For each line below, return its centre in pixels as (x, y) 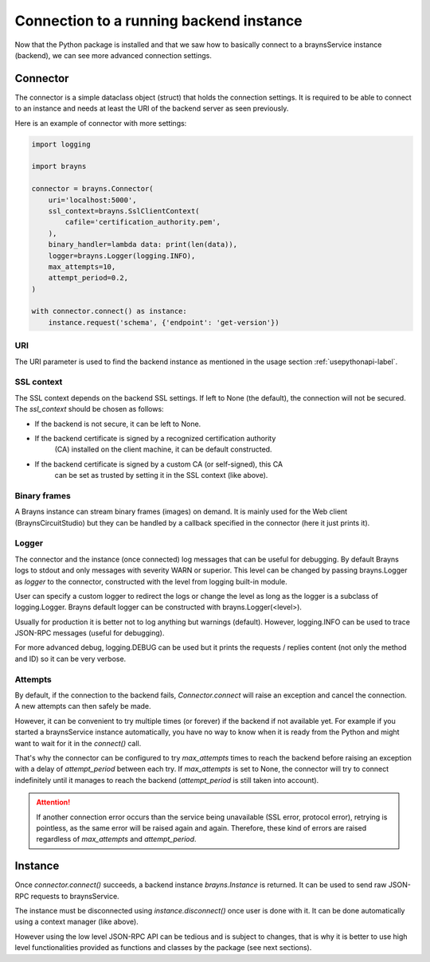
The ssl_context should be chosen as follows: (89, 409)
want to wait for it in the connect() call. (78, 743)
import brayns (59, 166)
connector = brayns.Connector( (93, 189)
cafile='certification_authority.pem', (143, 222)
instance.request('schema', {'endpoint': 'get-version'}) (164, 322)
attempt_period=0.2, (88, 278)
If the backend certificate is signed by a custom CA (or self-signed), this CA (158, 464)
